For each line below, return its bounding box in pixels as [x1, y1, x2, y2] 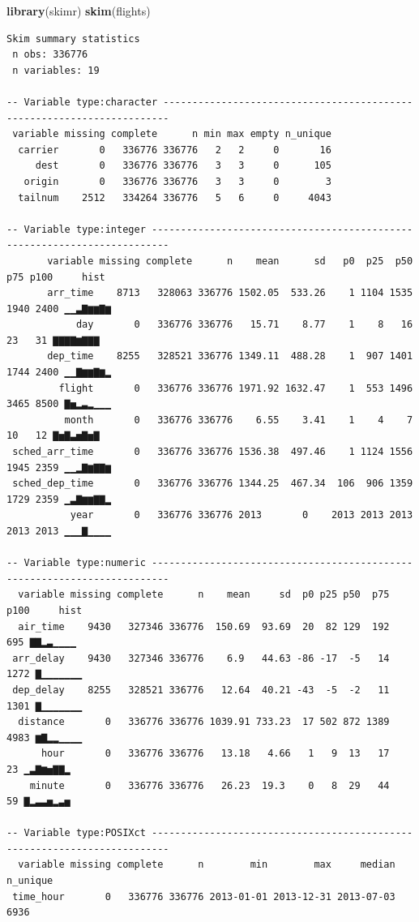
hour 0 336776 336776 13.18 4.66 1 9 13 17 [41, 748, 390, 760]
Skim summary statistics [6, 32, 140, 45]
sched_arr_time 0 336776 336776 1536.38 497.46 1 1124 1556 [12, 446, 413, 458]
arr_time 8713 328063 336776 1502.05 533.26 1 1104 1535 [47, 287, 413, 299]
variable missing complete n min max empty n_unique [12, 128, 331, 140]
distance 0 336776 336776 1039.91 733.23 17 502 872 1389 [18, 716, 390, 728]
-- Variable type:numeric [6, 557, 146, 569]
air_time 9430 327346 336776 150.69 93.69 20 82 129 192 [18, 620, 390, 633]
